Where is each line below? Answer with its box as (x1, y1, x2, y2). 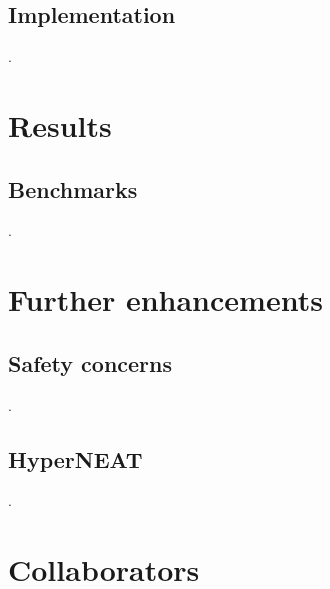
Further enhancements (8, 279, 323, 320)
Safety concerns (8, 347, 173, 378)
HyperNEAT (8, 443, 143, 474)
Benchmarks (8, 173, 138, 204)
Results (8, 104, 112, 145)
